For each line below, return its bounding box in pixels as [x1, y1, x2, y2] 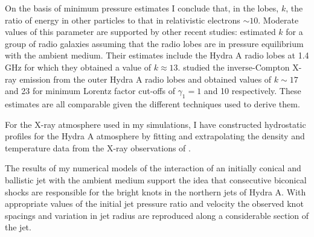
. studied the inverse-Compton [178, 60, 290, 73]
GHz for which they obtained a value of [5, 60, 152, 73]
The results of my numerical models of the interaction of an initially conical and [5, 162, 301, 174]
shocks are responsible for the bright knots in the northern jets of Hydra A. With [5, 185, 306, 198]
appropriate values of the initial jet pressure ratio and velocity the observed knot [5, 197, 304, 210]
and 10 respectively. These [203, 84, 301, 97]
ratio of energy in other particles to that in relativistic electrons [5, 13, 240, 26]
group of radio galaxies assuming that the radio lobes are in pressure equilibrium [5, 37, 304, 49]
